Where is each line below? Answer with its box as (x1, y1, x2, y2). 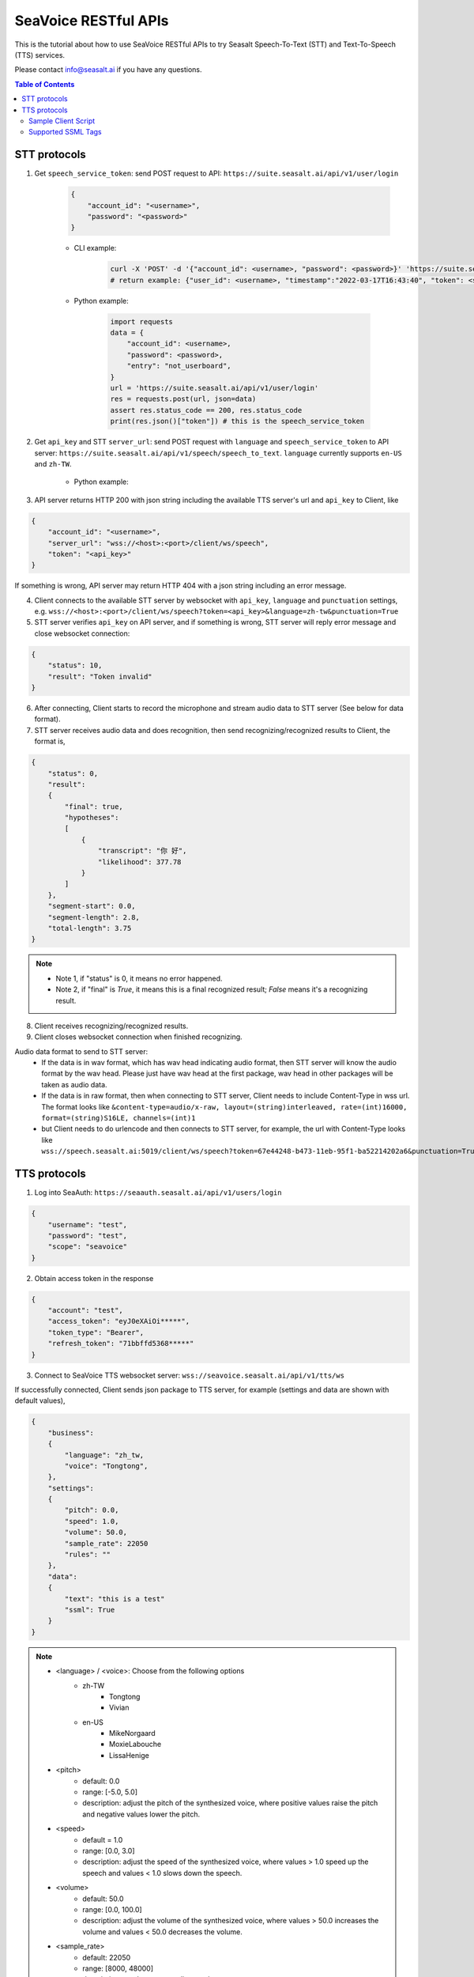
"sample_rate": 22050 (64, 1539, 149, 1548)
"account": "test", (47, 1306, 124, 1315)
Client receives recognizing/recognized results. (34, 1021, 189, 1030)
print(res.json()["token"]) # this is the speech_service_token (110, 417, 365, 426)
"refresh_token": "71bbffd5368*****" (47, 1339, 194, 1348)
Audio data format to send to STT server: (14, 1046, 149, 1056)
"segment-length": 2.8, (47, 913, 140, 921)
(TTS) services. (14, 50, 66, 59)
